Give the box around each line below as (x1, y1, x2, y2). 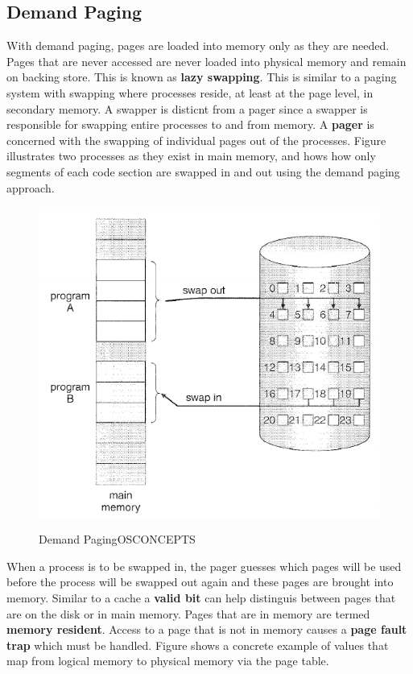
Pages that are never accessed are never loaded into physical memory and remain (6, 52, 407, 69)
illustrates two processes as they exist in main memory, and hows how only (6, 147, 376, 164)
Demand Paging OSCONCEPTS (39, 531, 196, 548)
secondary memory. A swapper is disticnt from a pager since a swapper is (6, 100, 368, 117)
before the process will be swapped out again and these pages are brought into (6, 573, 394, 590)
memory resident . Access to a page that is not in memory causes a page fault (6, 621, 407, 638)
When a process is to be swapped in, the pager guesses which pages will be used (6, 557, 402, 574)
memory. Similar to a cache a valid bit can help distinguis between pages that (6, 589, 396, 606)
